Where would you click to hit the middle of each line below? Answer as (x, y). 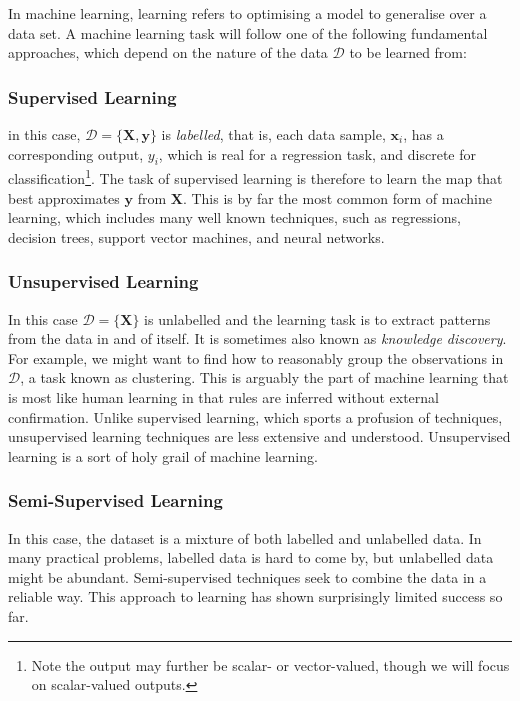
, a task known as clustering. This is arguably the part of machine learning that (264, 377)
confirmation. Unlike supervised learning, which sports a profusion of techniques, (255, 416)
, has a (423, 134)
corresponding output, (76, 153)
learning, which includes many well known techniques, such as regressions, (234, 217)
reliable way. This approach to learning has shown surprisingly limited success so (255, 596)
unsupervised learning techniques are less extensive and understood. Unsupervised (259, 436)
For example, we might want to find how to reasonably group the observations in (256, 357)
